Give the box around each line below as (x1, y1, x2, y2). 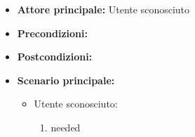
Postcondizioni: (17, 49, 93, 64)
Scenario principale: (17, 72, 115, 87)
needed (51, 119, 81, 134)
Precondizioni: (17, 25, 88, 40)
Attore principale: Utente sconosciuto (17, 2, 190, 16)
